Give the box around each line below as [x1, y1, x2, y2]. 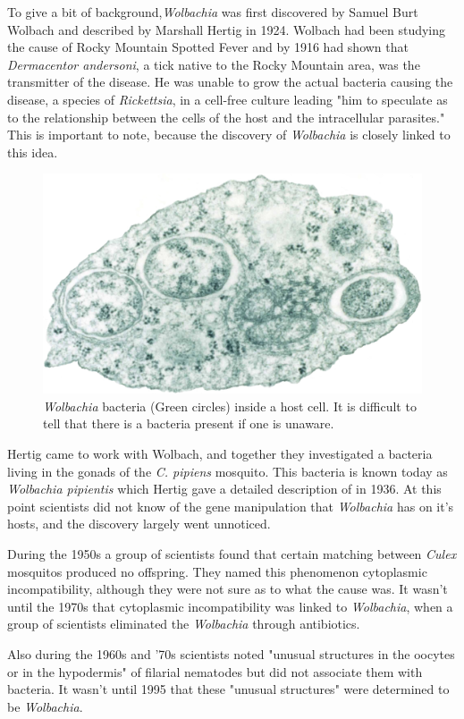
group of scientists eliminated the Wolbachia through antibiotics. [7, 614, 360, 633]
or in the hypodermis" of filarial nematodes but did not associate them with [7, 662, 423, 681]
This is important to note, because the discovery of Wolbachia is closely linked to [7, 125, 451, 144]
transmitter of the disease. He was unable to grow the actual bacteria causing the [7, 72, 453, 91]
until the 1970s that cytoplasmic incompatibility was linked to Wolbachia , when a [7, 596, 453, 615]
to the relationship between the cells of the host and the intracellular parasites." [7, 107, 445, 126]
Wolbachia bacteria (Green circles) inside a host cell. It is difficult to [43, 396, 417, 415]
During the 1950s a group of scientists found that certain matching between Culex [7, 545, 457, 563]
